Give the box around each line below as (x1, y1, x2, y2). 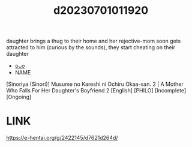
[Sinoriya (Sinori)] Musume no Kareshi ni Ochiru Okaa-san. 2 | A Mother (6, 80, 184, 88)
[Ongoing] (6, 94, 32, 101)
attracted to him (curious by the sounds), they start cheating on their (6, 44, 176, 51)
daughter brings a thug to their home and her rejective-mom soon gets (6, 37, 181, 45)
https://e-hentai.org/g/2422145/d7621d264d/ (6, 134, 118, 142)
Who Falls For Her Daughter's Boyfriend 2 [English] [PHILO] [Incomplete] (6, 87, 187, 94)
